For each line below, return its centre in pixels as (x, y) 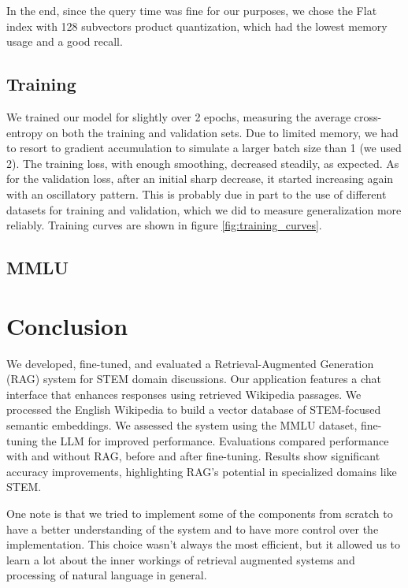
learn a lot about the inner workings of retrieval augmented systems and (181, 559)
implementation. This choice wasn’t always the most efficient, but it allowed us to (204, 544)
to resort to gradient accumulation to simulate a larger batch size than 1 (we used (204, 148)
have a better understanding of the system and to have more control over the (193, 528)
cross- (368, 116)
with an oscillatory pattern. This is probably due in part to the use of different (197, 194)
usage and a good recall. (65, 41)
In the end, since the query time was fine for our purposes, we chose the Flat (192, 10)
